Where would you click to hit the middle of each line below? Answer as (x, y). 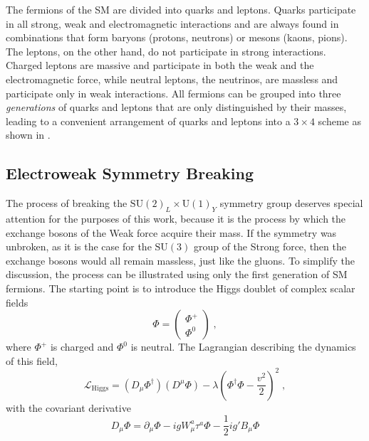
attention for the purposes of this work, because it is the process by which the (176, 218)
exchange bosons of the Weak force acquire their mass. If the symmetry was (171, 232)
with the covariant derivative (68, 407)
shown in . (28, 135)
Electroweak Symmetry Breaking (130, 173)
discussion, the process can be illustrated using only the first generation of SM (177, 274)
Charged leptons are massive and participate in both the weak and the (160, 65)
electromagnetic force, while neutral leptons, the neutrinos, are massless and (172, 79)
